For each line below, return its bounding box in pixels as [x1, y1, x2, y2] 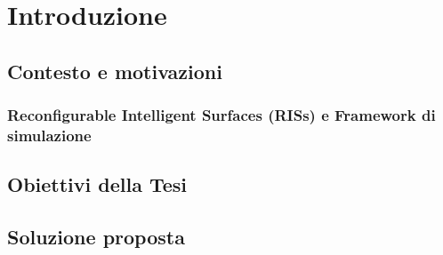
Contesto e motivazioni [7, 57, 222, 84]
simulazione [7, 124, 92, 146]
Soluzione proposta [7, 223, 185, 251]
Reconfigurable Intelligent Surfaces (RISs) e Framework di [7, 104, 436, 126]
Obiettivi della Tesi [7, 171, 188, 198]
